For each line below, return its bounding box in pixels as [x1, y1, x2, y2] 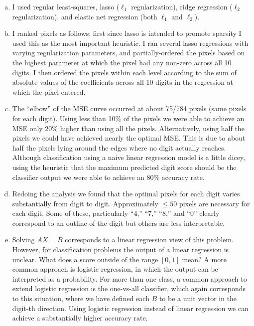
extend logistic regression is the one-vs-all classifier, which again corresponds [12, 283, 246, 294]
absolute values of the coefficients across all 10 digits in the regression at [12, 77, 234, 87]
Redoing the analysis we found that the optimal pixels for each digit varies [12, 188, 240, 199]
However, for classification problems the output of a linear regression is [12, 244, 229, 255]
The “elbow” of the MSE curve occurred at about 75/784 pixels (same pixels [12, 103, 247, 114]
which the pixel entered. [12, 86, 86, 97]
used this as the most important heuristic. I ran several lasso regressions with [12, 37, 249, 48]
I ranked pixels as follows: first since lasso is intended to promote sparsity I [12, 28, 242, 38]
